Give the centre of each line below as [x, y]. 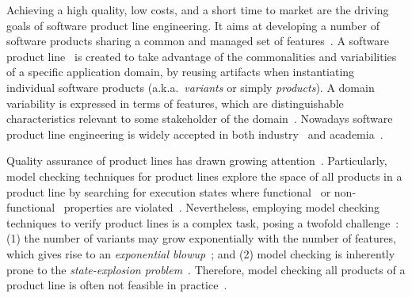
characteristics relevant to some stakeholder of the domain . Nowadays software [200, 118]
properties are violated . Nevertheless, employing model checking [221, 207]
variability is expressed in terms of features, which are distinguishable [175, 103]
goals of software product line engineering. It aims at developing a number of [193, 25]
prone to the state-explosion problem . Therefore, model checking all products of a [206, 269]
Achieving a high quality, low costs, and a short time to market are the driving [198, 10]
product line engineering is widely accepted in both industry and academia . [195, 134]
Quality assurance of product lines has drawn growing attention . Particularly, [197, 160]
